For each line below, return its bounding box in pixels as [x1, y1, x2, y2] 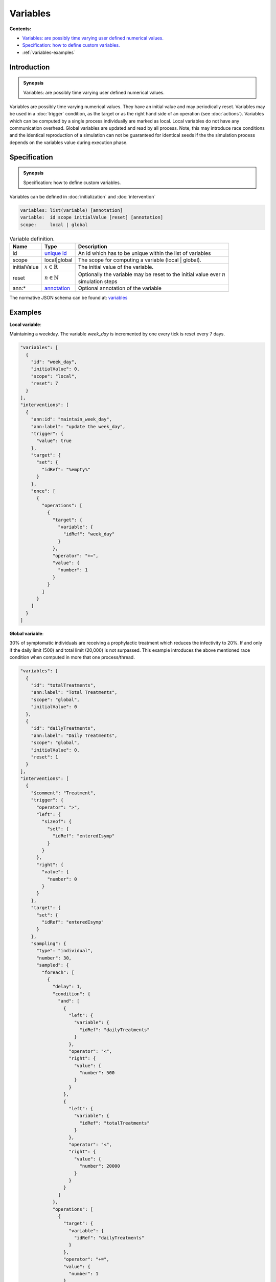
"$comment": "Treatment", [31, 790, 96, 796]
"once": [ [31, 488, 56, 494]
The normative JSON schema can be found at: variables [9, 294, 128, 301]
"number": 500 [79, 1070, 115, 1076]
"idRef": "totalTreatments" [79, 1120, 150, 1126]
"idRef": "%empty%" [41, 467, 90, 472]
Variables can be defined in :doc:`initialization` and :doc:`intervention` [9, 194, 156, 200]
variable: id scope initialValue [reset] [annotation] [20, 214, 164, 221]
